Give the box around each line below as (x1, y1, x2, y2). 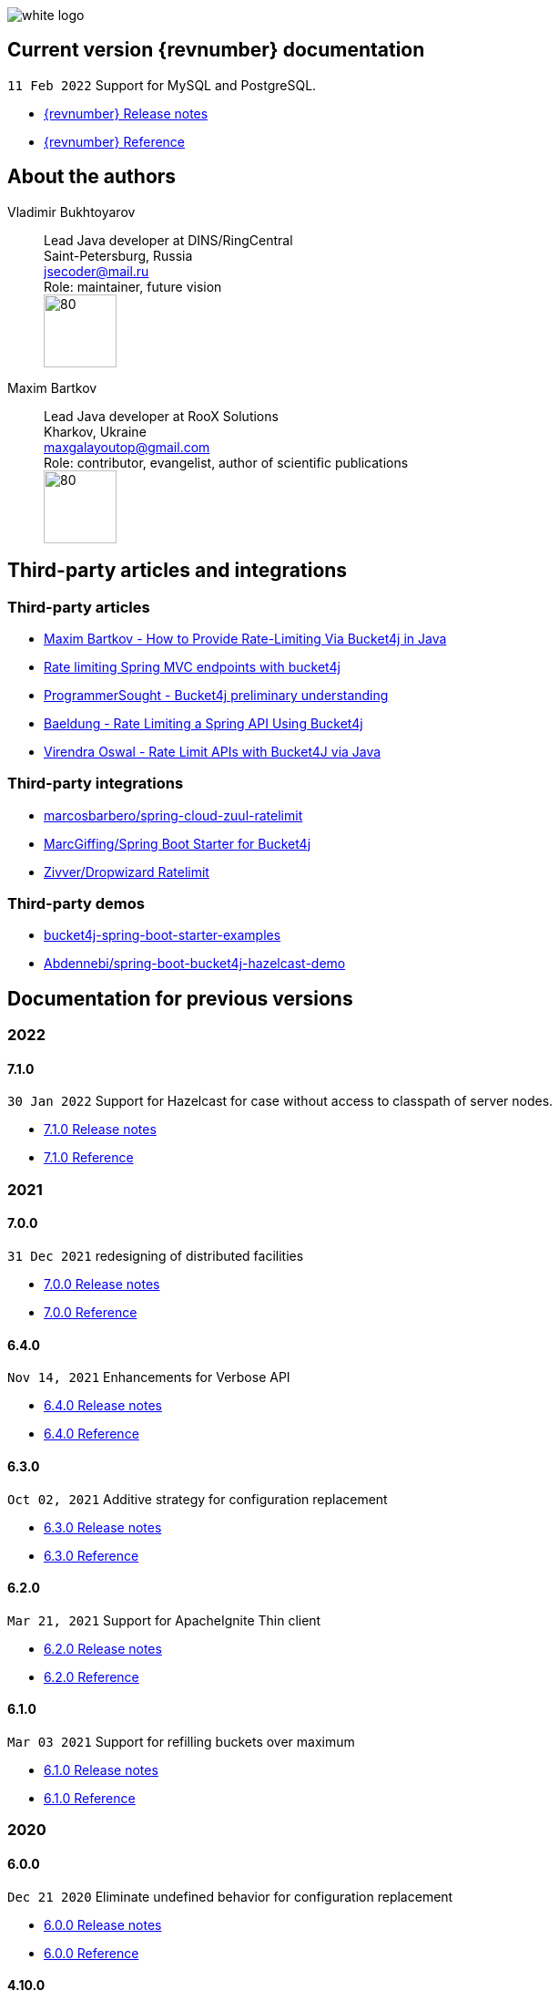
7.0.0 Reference (44, 1305, 137, 1321)
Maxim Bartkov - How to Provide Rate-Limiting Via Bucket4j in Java (44, 630, 447, 646)
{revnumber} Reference (44, 133, 186, 150)
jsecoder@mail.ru (44, 263, 149, 279)
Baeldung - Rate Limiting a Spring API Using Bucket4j (44, 715, 363, 731)
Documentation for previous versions (7, 986, 353, 1010)
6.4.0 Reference (44, 1426, 139, 1442)
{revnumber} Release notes (44, 105, 208, 121)
